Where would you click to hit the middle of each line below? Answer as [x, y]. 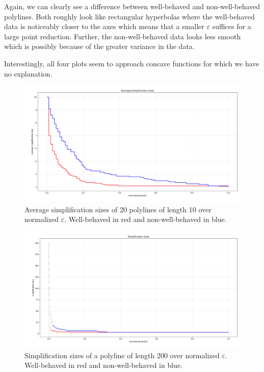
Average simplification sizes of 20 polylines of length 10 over [118, 209]
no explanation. [28, 73]
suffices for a [232, 26]
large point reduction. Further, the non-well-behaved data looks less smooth [123, 36]
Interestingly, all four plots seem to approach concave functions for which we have [132, 63]
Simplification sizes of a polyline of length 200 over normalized [122, 355]
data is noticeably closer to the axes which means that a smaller [104, 26]
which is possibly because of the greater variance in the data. [99, 46]
